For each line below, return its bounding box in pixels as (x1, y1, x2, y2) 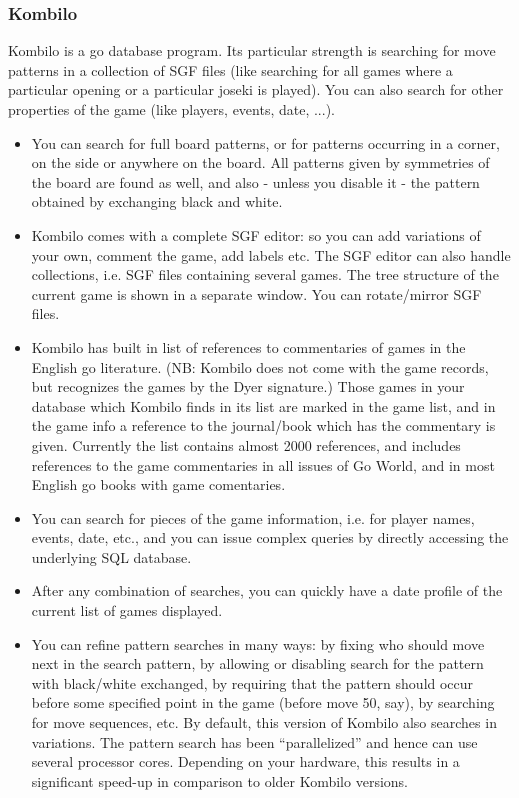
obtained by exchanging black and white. (31, 191, 283, 212)
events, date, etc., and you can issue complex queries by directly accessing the (31, 527, 509, 548)
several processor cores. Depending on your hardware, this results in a (31, 751, 460, 772)
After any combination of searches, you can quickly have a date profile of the (31, 580, 503, 601)
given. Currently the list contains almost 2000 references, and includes (31, 434, 461, 455)
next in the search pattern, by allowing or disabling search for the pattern (31, 653, 484, 674)
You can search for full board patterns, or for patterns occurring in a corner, (31, 132, 500, 153)
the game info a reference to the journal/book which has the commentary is (31, 415, 496, 436)
